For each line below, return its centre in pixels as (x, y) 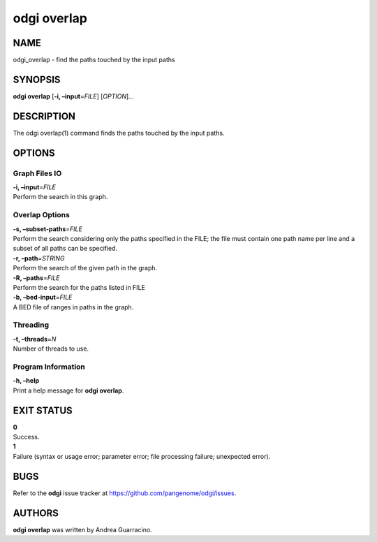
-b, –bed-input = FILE (43, 298)
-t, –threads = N (35, 339)
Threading (31, 325)
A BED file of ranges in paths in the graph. (73, 307)
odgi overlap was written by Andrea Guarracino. (83, 529)
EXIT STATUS (43, 410)
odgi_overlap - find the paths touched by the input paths (94, 60)
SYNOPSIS (37, 79)
